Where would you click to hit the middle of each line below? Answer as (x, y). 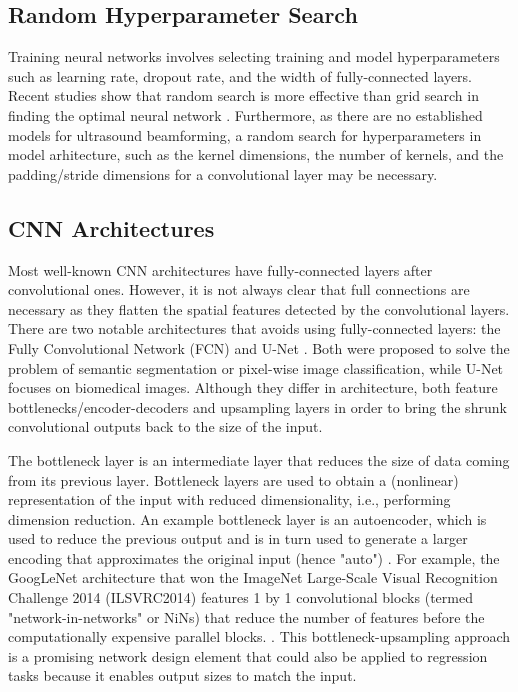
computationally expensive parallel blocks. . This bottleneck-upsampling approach (259, 636)
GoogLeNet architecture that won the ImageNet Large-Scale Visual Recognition (253, 577)
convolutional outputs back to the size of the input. (165, 426)
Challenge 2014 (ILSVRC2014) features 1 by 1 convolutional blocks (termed (240, 597)
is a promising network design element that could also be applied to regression (248, 655)
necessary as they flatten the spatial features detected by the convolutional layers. (259, 308)
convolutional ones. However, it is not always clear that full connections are (239, 289)
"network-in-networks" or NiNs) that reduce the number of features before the (246, 616)
